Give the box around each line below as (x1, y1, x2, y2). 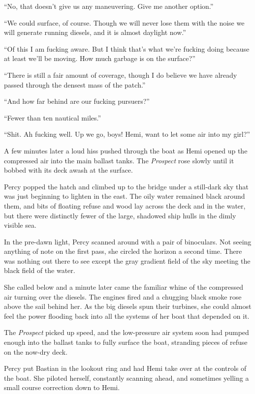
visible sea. (4, 220, 36, 230)
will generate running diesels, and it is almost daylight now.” (4, 27, 186, 37)
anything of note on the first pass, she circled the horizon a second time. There (4, 246, 242, 256)
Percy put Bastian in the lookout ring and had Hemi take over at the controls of (4, 363, 247, 373)
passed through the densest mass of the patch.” (4, 79, 146, 90)
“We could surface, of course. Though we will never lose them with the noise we (4, 17, 245, 28)
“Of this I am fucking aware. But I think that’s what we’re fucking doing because (4, 43, 250, 54)
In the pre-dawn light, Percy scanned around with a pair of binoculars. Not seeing (4, 236, 252, 246)
